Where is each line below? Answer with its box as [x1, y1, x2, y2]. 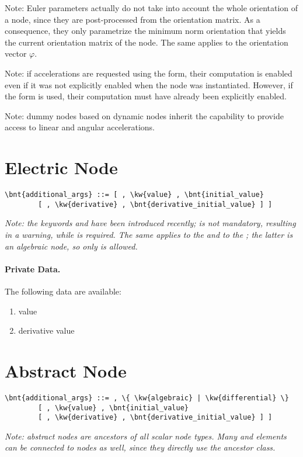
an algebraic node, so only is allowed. [5, 240, 138, 252]
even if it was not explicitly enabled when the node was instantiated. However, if [5, 78, 293, 91]
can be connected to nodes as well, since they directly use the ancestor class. [5, 441, 276, 453]
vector [5, 47, 27, 60]
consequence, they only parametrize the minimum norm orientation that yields [5, 25, 286, 37]
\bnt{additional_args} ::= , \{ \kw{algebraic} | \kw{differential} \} [5, 393, 289, 402]
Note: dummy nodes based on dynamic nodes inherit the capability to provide [5, 109, 284, 122]
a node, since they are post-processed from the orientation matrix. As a [5, 13, 260, 25]
